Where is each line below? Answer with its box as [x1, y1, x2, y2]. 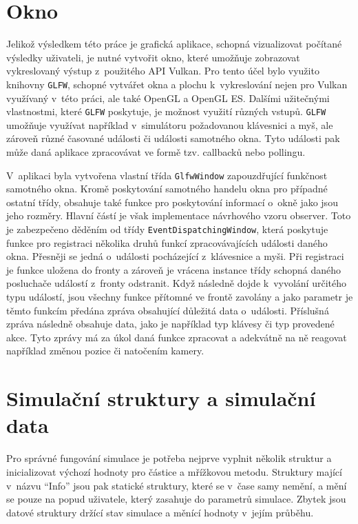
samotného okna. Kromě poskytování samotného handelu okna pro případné [6, 181, 328, 196]
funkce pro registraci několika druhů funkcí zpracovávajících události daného [6, 235, 328, 250]
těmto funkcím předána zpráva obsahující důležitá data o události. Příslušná [6, 303, 329, 317]
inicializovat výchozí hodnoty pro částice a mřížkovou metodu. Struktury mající [6, 464, 342, 478]
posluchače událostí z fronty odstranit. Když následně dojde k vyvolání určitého [6, 276, 346, 290]
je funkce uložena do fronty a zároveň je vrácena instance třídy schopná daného [6, 262, 341, 276]
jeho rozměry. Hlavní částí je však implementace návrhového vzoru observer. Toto [6, 208, 351, 223]
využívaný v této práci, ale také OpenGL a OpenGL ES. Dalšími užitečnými [6, 90, 330, 105]
